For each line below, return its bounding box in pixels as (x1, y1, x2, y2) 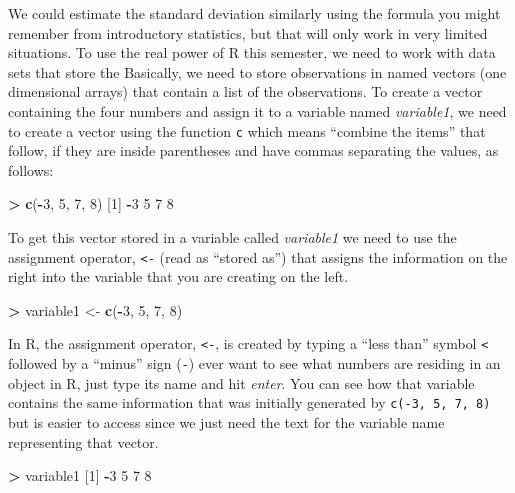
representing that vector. (8, 431, 159, 452)
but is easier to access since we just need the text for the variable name (8, 412, 445, 432)
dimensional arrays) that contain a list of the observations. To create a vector (8, 81, 483, 102)
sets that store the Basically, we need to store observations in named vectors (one (8, 61, 507, 82)
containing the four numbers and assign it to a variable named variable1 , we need (8, 100, 507, 121)
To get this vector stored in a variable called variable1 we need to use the (8, 227, 457, 247)
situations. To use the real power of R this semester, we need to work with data (8, 42, 496, 63)
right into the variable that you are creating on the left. (8, 266, 349, 287)
